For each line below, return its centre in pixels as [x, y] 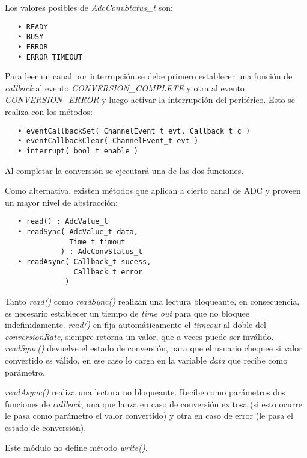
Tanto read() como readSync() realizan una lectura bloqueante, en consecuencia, [152, 301]
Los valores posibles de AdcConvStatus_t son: [89, 7]
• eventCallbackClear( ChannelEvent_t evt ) [108, 141]
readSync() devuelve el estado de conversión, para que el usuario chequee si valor [153, 348]
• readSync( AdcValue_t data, [78, 232]
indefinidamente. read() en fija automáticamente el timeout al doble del [135, 325]
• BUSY [31, 37]
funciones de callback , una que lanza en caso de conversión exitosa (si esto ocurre [154, 404]
